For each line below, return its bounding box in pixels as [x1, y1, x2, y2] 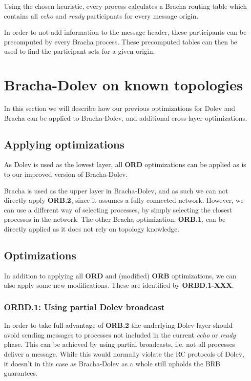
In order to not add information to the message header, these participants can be [4, 27, 247, 37]
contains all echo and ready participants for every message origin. [4, 10, 199, 21]
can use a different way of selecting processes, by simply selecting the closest [4, 204, 232, 214]
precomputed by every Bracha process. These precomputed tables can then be [4, 36, 237, 46]
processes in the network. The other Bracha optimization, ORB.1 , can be [4, 214, 226, 224]
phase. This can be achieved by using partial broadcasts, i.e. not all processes [4, 339, 235, 349]
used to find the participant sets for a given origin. [4, 46, 155, 56]
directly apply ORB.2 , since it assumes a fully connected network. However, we [4, 195, 244, 205]
